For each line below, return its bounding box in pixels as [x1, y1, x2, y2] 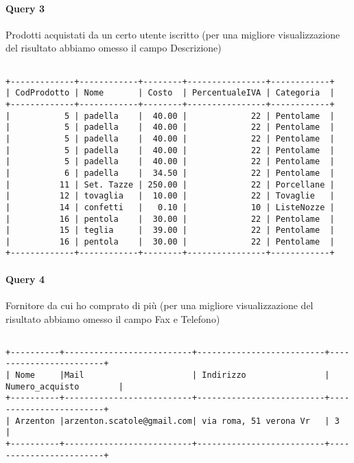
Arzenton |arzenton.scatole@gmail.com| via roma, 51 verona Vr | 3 [15, 416, 340, 426]
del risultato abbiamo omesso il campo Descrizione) [5, 41, 222, 55]
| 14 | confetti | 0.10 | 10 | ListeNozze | [5, 202, 335, 212]
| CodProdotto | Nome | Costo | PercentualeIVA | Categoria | [5, 88, 335, 98]
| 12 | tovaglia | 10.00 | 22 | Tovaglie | [5, 191, 335, 201]
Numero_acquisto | [5, 381, 123, 392]
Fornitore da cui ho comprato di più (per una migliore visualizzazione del [5, 297, 314, 312]
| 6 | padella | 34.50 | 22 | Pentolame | [5, 168, 335, 178]
